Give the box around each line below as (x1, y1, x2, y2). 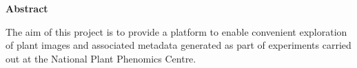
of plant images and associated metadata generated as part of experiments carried (6, 38, 351, 52)
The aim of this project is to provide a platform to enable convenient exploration (6, 24, 347, 38)
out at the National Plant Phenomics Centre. (6, 51, 196, 65)
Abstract (6, 1, 48, 15)
